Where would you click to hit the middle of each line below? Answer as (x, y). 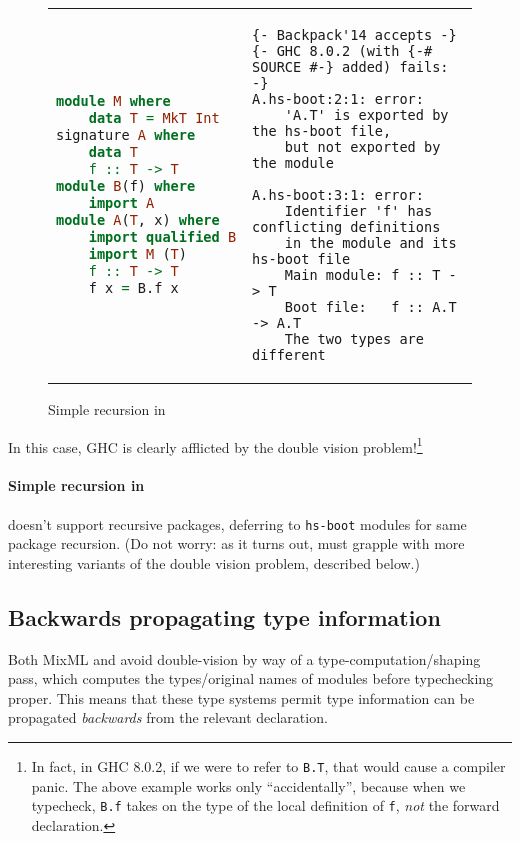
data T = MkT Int (154, 118)
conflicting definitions (346, 227)
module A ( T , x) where (138, 219)
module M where (113, 101)
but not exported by (362, 147)
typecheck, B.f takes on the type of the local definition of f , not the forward (265, 805)
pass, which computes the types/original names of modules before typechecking (251, 678)
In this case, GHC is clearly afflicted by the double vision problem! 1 (215, 445)
